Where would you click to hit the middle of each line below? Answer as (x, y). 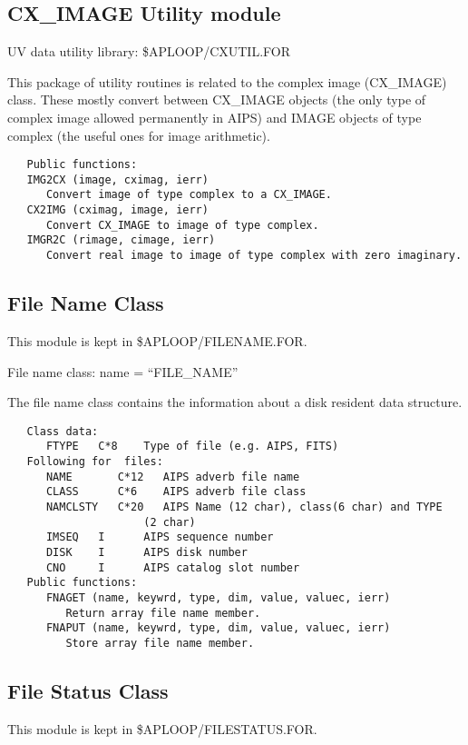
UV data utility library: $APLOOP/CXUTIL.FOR (149, 51)
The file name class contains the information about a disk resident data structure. (235, 402)
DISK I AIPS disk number (146, 552)
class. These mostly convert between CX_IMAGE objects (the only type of (217, 99)
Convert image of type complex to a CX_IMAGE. (189, 195)
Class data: (63, 431)
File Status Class (88, 690)
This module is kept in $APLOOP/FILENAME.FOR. (157, 340)
